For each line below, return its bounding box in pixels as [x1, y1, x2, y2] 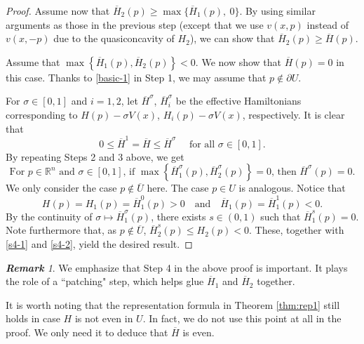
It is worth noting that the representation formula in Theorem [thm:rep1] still [6, 297, 340, 312]
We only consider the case [6, 180, 117, 195]
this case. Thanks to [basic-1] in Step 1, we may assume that [6, 70, 267, 84]
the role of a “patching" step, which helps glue [6, 274, 204, 289]
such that [260, 209, 301, 223]
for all [189, 139, 215, 150]
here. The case [147, 180, 209, 195]
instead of [306, 17, 349, 32]
